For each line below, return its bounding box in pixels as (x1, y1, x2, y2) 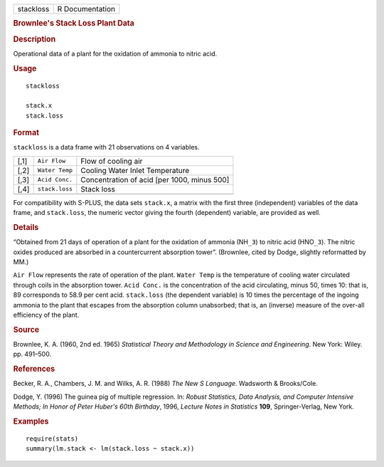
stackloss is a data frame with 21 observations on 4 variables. (13, 143, 200, 152)
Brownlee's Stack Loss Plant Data (13, 19, 135, 28)
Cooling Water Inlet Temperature (80, 165, 190, 175)
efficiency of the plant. (13, 310, 80, 319)
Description (13, 34, 56, 44)
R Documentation (57, 4, 116, 14)
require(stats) (26, 434, 79, 443)
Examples (13, 416, 49, 426)
